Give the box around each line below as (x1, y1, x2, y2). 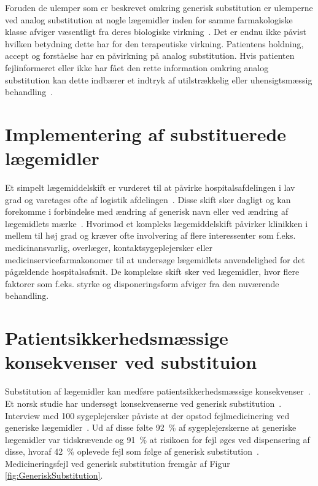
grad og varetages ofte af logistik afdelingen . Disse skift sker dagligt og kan (5, 193, 291, 206)
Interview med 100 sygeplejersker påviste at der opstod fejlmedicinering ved (5, 409, 290, 422)
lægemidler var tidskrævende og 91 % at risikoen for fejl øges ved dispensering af (5, 433, 310, 445)
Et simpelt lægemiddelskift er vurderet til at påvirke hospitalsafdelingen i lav (5, 181, 295, 194)
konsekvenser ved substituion (5, 349, 257, 374)
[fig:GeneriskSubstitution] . (5, 469, 103, 482)
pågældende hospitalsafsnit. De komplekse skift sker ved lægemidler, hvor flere (5, 265, 300, 278)
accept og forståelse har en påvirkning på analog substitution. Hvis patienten (5, 49, 295, 62)
